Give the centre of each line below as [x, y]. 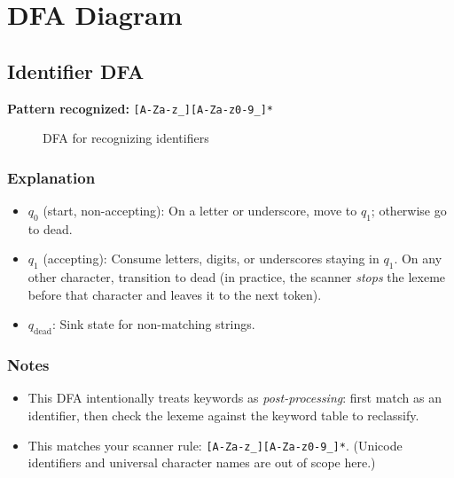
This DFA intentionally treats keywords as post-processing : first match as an [235, 398]
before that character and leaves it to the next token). [175, 294]
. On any [418, 259]
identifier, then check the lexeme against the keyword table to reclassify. [223, 415]
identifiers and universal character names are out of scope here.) [202, 462]
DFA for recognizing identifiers [126, 138]
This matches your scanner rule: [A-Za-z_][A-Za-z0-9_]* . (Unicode [215, 445]
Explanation [51, 177]
